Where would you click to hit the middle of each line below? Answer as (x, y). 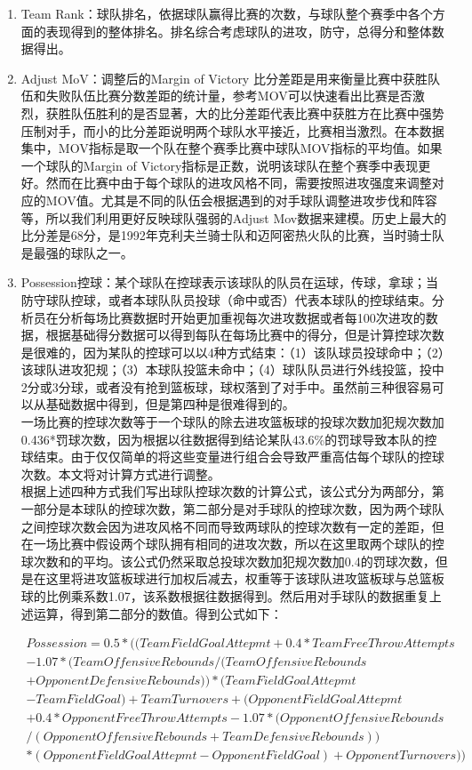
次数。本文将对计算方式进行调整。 (120, 473)
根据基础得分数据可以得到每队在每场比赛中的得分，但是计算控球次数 (245, 335)
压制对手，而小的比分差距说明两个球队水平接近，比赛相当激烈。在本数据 (232, 130)
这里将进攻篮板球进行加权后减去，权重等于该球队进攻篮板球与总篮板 (245, 578)
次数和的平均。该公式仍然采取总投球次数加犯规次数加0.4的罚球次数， (234, 561)
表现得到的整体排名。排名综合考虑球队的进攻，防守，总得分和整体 (239, 31)
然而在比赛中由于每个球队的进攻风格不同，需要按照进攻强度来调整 (239, 183)
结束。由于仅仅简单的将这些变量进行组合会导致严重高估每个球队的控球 (239, 457)
